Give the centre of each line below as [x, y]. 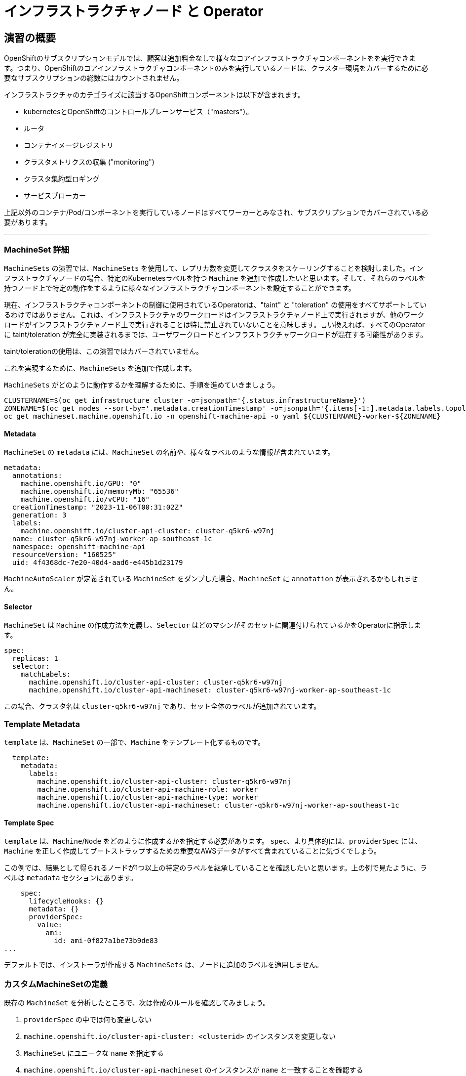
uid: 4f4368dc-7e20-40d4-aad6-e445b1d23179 [97, 563]
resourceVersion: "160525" [64, 555]
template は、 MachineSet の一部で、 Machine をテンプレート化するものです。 [135, 742]
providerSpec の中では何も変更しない [88, 1020]
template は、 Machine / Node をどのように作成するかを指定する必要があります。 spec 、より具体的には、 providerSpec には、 [213, 841]
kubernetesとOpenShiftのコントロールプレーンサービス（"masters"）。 [138, 112]
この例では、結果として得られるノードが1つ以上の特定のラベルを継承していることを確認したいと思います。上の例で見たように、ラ [216, 868]
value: [50, 925]
